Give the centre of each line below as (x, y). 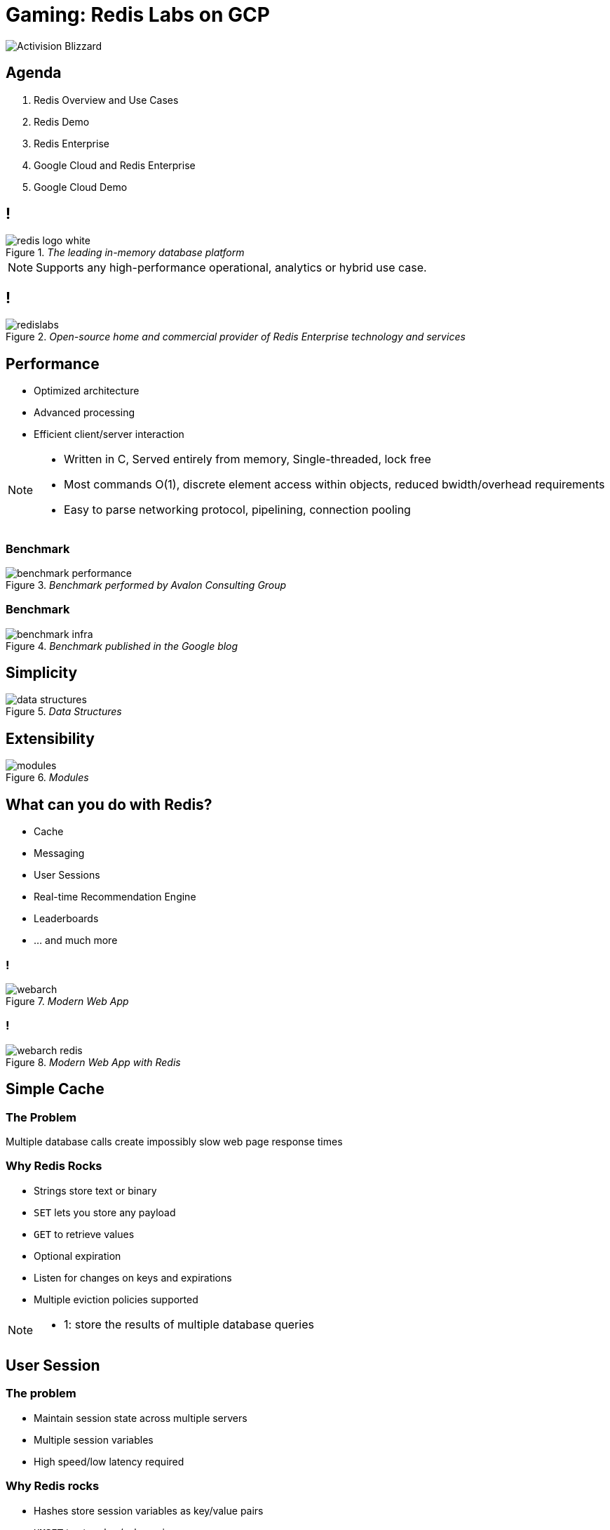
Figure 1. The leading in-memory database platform (125, 253)
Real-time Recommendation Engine (115, 897)
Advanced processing (84, 413)
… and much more (76, 940)
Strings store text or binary (95, 1190)
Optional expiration (77, 1256)
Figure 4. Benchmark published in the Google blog (122, 646)
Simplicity (42, 673)
